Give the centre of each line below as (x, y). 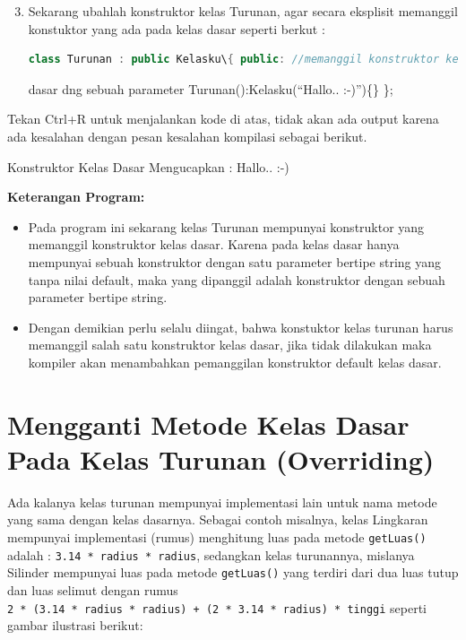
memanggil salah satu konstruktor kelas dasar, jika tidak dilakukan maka (230, 345)
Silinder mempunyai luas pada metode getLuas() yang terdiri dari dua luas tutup (233, 572)
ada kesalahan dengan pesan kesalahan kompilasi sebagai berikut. (187, 136)
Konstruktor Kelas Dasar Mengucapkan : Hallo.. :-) (148, 166)
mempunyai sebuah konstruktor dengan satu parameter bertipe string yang (235, 261)
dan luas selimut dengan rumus (93, 589)
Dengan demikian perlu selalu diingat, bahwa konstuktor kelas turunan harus (241, 327)
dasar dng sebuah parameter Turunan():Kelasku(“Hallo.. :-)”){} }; (211, 88)
